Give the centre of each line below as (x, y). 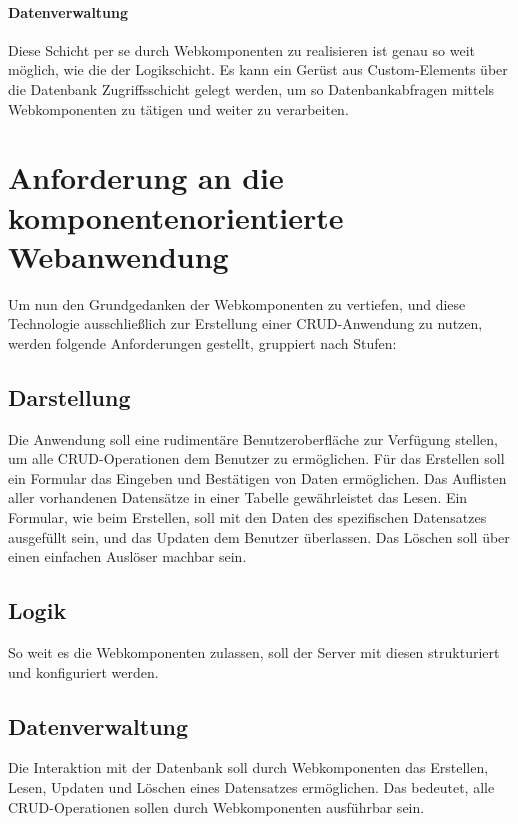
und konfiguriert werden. (83, 671)
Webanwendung (118, 255)
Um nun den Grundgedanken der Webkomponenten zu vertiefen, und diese (237, 303)
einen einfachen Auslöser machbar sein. (127, 556)
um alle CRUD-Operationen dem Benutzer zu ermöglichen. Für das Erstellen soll (256, 458)
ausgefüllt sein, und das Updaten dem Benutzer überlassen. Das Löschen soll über (259, 536)
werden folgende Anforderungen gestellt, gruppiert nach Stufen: (202, 342)
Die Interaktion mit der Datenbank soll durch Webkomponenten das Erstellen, (248, 767)
